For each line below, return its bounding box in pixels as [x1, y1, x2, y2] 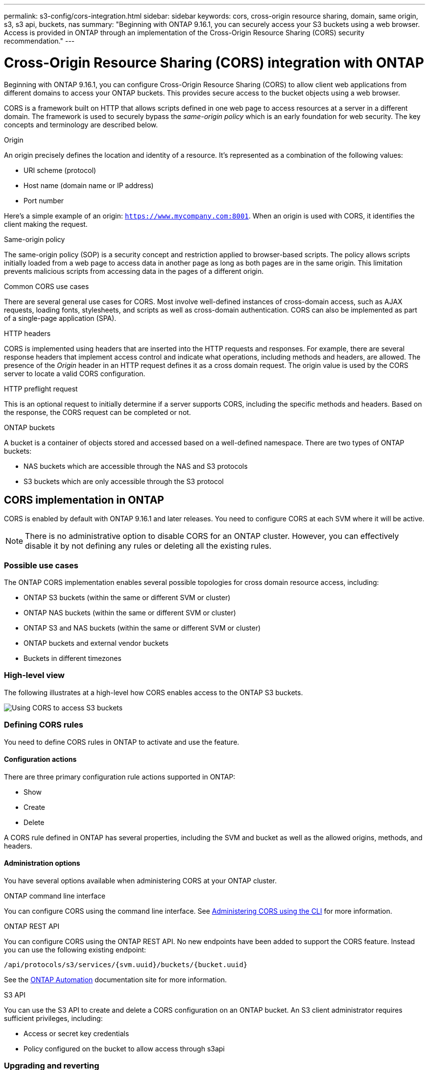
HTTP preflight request [4, 384, 78, 393]
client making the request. [4, 219, 88, 228]
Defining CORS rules [4, 720, 83, 730]
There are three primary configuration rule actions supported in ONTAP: [4, 772, 236, 781]
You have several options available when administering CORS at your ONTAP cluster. [4, 876, 277, 885]
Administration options [4, 859, 80, 868]
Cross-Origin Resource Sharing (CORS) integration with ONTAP [4, 54, 424, 71]
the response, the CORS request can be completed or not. [4, 408, 191, 416]
